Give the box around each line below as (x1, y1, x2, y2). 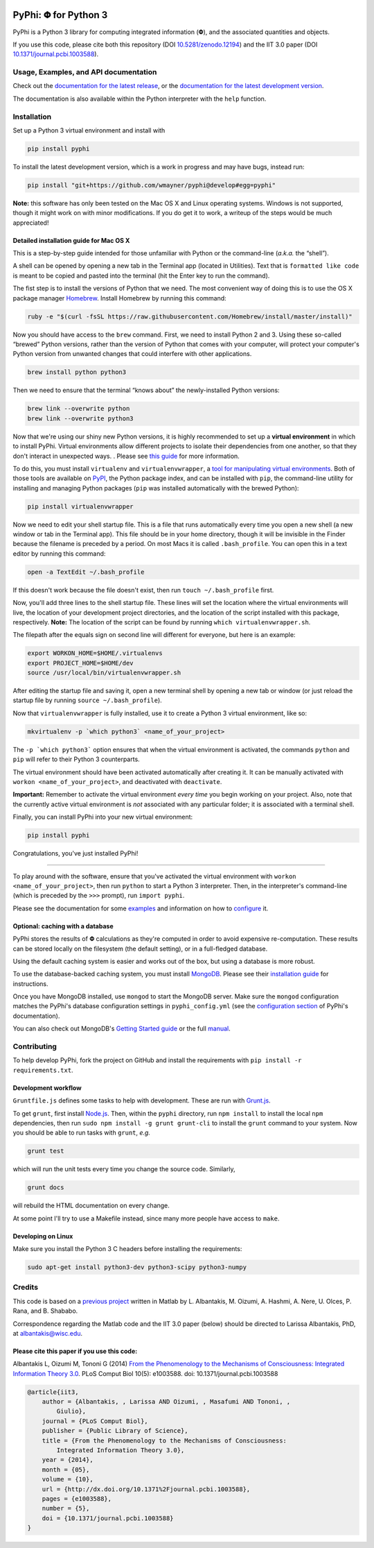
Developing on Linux (12, 1232, 73, 1240)
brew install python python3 (27, 368, 127, 376)
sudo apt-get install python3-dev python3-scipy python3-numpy (27, 1264, 247, 1271)
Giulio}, (56, 1407, 87, 1415)
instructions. (12, 979, 48, 988)
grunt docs (27, 1184, 64, 1191)
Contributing (12, 1041, 57, 1051)
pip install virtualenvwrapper (27, 502, 134, 510)
